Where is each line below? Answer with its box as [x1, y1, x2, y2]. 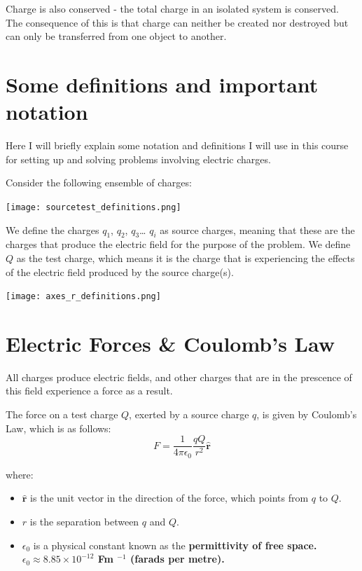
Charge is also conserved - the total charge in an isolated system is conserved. [6, 1, 339, 15]
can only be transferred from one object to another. [6, 29, 227, 43]
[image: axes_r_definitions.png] [6, 291, 161, 302]
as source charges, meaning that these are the [160, 222, 355, 237]
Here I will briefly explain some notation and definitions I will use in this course [6, 138, 349, 153]
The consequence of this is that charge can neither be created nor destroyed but [6, 15, 349, 29]
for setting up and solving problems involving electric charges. [6, 151, 271, 166]
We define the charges [6, 222, 99, 237]
